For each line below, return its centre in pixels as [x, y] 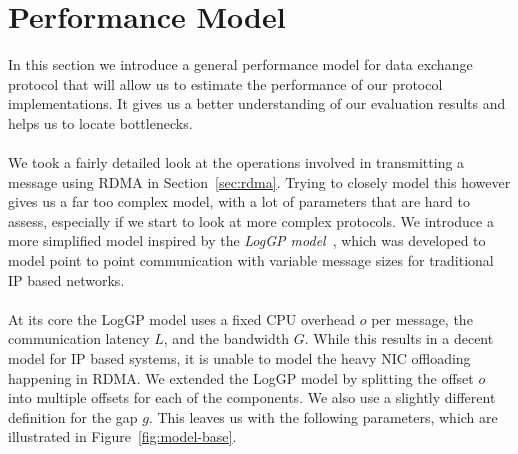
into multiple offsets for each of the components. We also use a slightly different [252, 397]
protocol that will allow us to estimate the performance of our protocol [225, 83]
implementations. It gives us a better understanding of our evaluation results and [257, 103]
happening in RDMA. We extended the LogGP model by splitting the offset [241, 377]
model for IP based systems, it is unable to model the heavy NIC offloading [239, 358]
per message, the [422, 318]
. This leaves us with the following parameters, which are [323, 416]
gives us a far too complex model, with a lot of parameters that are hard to [239, 201]
